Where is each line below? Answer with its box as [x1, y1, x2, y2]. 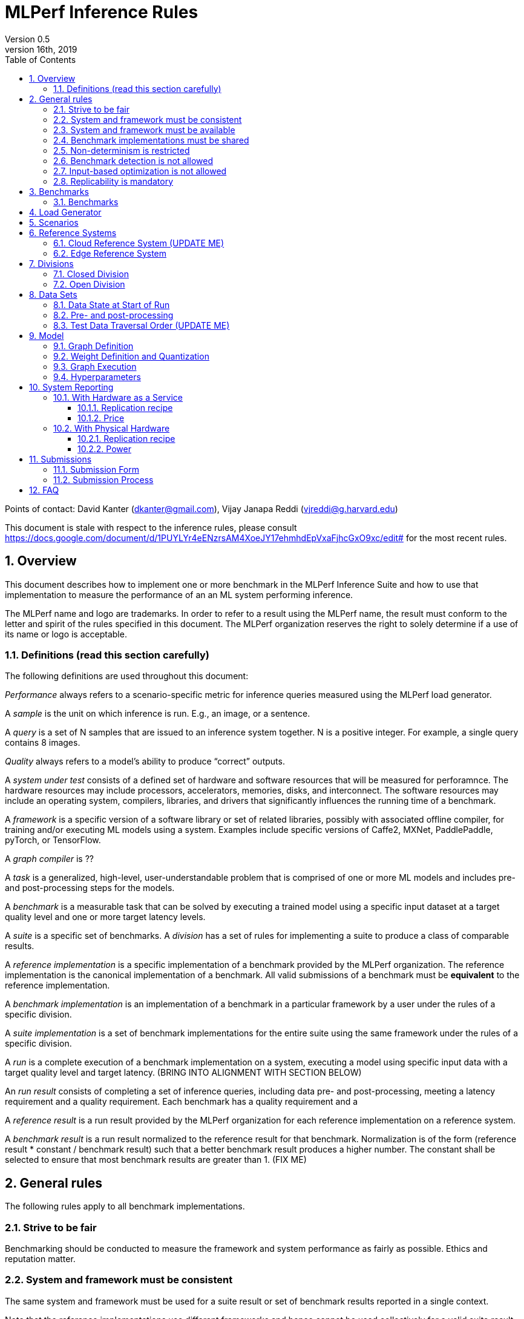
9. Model [29, 330, 64, 341]
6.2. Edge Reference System [53, 248, 167, 258]
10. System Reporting [29, 381, 114, 392]
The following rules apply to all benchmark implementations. [5, 1201, 245, 1212]
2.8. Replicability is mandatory [53, 176, 174, 186]
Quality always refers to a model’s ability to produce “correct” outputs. [5, 756, 285, 767]
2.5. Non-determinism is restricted [53, 145, 190, 156]
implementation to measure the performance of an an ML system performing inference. [5, 589, 353, 600]
